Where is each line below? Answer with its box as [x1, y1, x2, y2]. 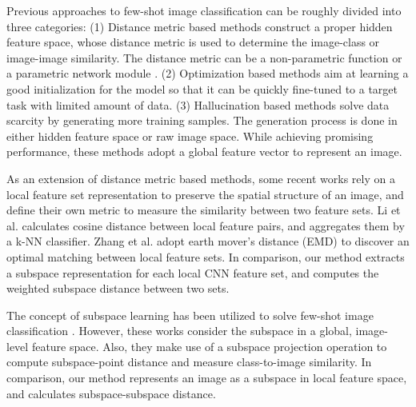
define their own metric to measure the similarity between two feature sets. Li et [6, 202, 401, 218]
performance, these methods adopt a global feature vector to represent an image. [6, 143, 402, 160]
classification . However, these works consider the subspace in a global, [6, 322, 352, 339]
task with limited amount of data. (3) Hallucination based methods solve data [6, 96, 390, 113]
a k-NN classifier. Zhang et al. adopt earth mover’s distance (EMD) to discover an [6, 233, 410, 249]
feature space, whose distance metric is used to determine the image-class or [6, 34, 380, 50]
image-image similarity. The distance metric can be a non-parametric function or [6, 49, 402, 66]
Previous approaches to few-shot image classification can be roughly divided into [6, 2, 402, 18]
